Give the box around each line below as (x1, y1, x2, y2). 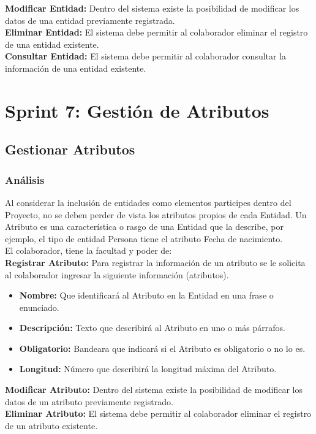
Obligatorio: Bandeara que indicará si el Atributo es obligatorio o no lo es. (19, 341, 306, 354)
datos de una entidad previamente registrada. (5, 13, 175, 26)
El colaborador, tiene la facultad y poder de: (5, 244, 172, 257)
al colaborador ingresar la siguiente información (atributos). (5, 268, 229, 281)
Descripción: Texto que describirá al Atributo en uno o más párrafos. (19, 321, 285, 334)
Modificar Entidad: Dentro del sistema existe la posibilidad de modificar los (5, 2, 299, 14)
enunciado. (19, 300, 59, 313)
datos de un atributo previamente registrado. (5, 395, 173, 408)
